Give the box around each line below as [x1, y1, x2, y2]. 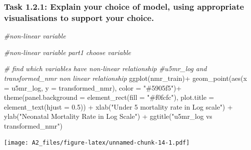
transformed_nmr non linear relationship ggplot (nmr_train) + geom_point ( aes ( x [4, 73, 247, 83]
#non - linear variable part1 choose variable [4, 47, 131, 57]
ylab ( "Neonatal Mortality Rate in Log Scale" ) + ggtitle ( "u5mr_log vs [4, 111, 212, 121]
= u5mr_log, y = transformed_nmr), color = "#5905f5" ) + [4, 82, 182, 93]
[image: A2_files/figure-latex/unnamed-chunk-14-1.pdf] [4, 139, 190, 147]
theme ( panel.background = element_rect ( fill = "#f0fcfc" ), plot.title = [4, 92, 214, 102]
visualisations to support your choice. [4, 11, 154, 23]
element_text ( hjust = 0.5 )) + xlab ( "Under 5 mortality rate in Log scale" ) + [4, 101, 233, 112]
